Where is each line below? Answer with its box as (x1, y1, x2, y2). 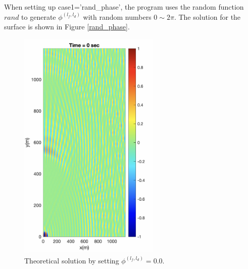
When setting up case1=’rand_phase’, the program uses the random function (4, 2, 244, 12)
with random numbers (83, 11, 152, 22)
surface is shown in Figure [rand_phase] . (4, 21, 130, 32)
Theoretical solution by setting (24, 255, 119, 265)
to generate (21, 11, 56, 22)
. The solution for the (174, 11, 241, 22)
